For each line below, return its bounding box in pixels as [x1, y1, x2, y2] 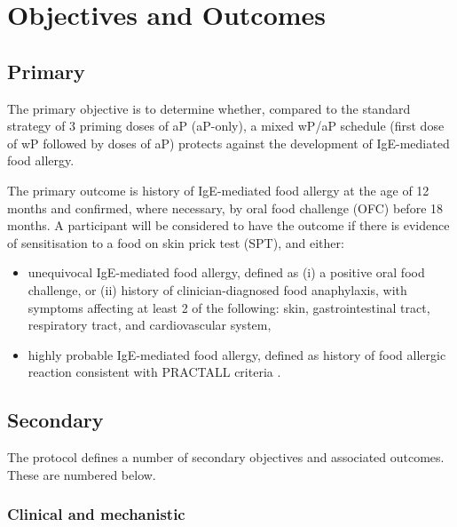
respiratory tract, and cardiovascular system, [28, 315, 272, 334]
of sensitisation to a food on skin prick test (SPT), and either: [7, 233, 344, 252]
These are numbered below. [7, 465, 156, 483]
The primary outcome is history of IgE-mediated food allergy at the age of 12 [7, 180, 429, 199]
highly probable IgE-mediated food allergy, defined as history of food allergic [28, 345, 446, 363]
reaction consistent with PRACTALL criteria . [28, 363, 281, 381]
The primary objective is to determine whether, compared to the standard [7, 99, 411, 117]
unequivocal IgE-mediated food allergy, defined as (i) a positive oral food [28, 263, 425, 282]
